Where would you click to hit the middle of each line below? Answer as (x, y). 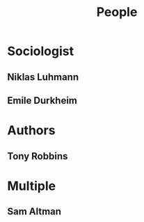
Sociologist (41, 51)
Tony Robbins (38, 156)
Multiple (32, 186)
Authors (31, 130)
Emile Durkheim (42, 101)
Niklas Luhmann (43, 77)
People (117, 12)
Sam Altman (34, 212)
